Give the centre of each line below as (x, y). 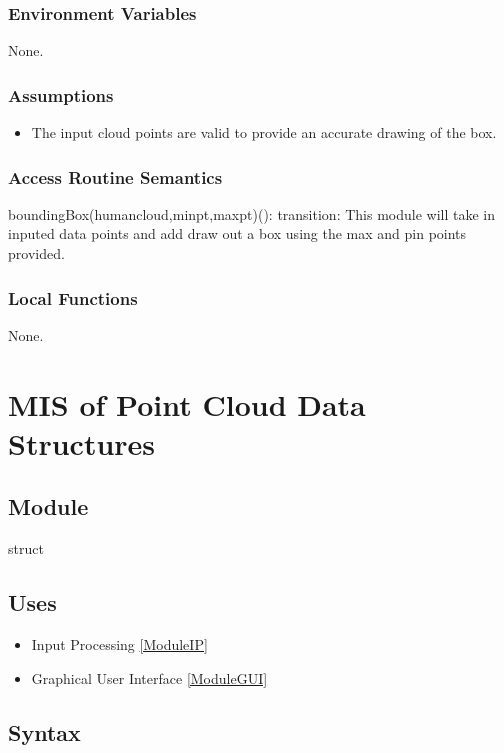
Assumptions (61, 94)
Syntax (44, 731)
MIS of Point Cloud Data (187, 403)
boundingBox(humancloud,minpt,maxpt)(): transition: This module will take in (251, 213)
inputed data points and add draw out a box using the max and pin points (237, 233)
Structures (82, 442)
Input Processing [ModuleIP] (119, 644)
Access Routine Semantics (115, 176)
